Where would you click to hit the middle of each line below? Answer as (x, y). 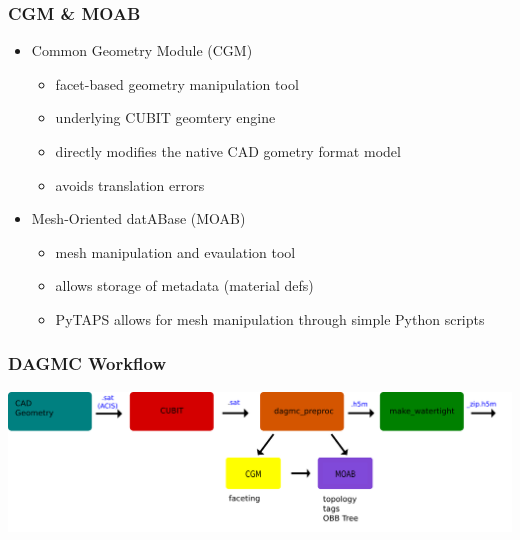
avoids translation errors (130, 184)
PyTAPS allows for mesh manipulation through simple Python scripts (270, 318)
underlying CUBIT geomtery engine (165, 117)
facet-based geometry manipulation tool (177, 83)
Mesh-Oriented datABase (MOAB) (138, 218)
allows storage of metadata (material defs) (184, 285)
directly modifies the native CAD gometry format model (228, 151)
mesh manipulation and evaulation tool (175, 251)
